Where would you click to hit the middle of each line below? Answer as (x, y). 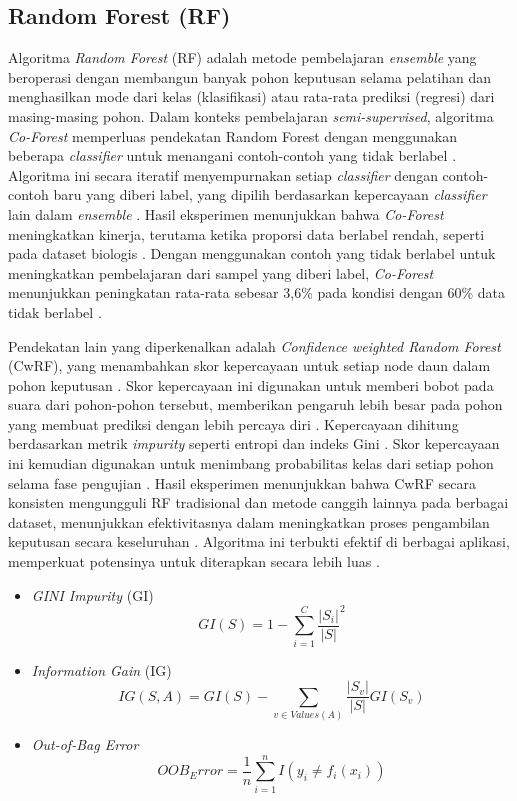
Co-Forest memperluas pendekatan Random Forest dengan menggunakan (232, 135)
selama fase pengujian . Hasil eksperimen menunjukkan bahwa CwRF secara (242, 482)
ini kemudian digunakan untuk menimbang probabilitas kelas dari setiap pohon (251, 463)
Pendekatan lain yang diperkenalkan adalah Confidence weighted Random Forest (254, 345)
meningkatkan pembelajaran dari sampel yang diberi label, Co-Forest (221, 272)
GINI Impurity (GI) (92, 594)
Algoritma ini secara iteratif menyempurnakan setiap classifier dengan (223, 174)
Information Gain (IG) (101, 669)
